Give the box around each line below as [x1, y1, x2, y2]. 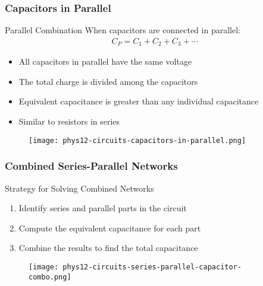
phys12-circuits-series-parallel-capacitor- [62, 262, 242, 271]
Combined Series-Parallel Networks [5, 158, 178, 173]
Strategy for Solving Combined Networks [5, 182, 154, 194]
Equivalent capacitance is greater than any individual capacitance [18, 95, 259, 107]
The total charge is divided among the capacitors [18, 75, 198, 87]
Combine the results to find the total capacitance [18, 241, 198, 254]
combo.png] [29, 272, 71, 281]
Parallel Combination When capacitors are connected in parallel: [5, 24, 240, 36]
